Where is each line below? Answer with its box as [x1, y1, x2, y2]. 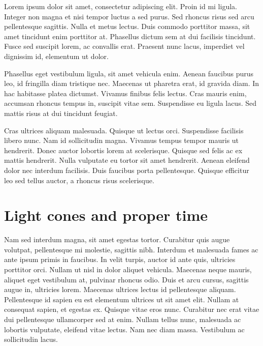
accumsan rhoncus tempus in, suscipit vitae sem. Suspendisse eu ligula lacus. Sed [4, 98, 257, 108]
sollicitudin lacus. [4, 334, 58, 344]
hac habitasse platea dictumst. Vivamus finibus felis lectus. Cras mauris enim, [4, 88, 247, 98]
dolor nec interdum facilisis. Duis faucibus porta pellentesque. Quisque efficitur [4, 164, 249, 175]
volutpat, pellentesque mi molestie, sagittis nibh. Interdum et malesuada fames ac [4, 244, 258, 254]
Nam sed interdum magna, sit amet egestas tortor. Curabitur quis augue [4, 234, 230, 245]
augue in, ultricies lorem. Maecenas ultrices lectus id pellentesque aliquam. [4, 284, 236, 295]
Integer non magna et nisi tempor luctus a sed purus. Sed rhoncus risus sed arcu [4, 11, 254, 21]
